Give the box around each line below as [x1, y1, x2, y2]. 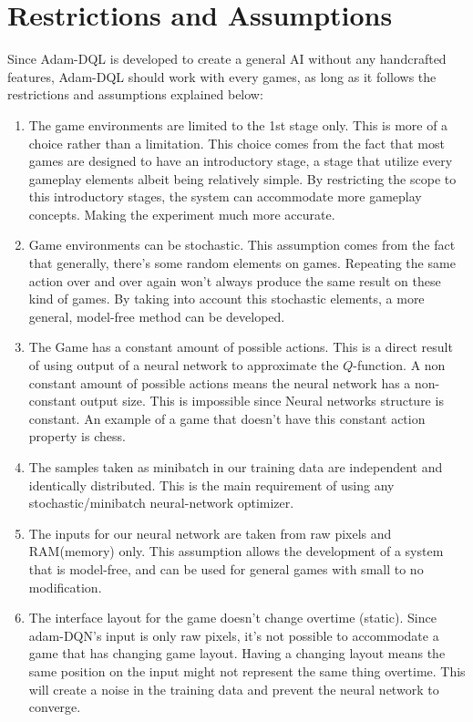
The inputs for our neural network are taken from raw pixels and [28, 523, 392, 542]
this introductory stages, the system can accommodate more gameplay [28, 187, 422, 206]
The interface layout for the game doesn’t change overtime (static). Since [28, 608, 437, 627]
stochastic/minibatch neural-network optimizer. [28, 493, 294, 512]
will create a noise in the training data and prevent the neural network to [28, 679, 439, 698]
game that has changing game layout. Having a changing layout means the [28, 644, 446, 663]
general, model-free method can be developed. [28, 306, 285, 325]
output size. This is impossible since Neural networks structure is [80, 391, 444, 410]
